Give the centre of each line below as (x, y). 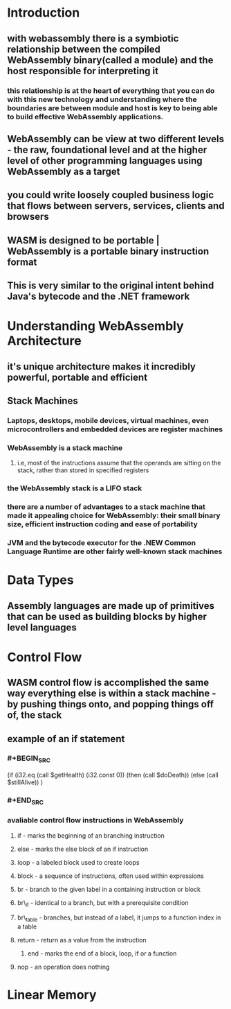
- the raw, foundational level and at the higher (107, 149)
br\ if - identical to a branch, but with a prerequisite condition (103, 903)
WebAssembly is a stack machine (65, 447)
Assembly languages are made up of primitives (111, 606)
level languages (42, 627)
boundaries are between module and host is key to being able (112, 107)
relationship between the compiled (84, 49)
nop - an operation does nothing (63, 967)
